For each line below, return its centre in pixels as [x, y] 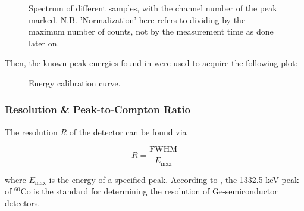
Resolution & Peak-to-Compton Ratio [98, 109]
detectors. [23, 203]
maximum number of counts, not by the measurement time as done [151, 31]
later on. [44, 43]
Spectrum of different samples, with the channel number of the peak [153, 8]
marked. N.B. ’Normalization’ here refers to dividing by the [137, 19]
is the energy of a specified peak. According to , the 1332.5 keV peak [174, 179]
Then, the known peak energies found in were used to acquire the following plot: [151, 63]
